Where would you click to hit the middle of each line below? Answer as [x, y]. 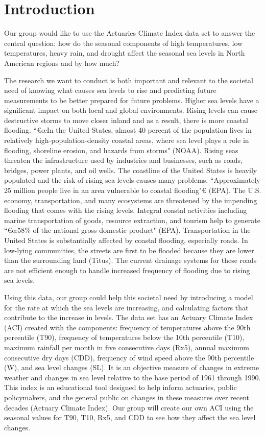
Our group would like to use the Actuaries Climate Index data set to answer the [130, 33]
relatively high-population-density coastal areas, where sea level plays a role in [127, 140]
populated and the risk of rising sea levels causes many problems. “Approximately [132, 180]
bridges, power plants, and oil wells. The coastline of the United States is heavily [131, 170]
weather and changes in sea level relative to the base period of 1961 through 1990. [132, 377]
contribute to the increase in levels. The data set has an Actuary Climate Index [129, 317]
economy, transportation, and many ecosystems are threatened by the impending [131, 200]
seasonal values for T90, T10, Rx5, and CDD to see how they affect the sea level [130, 417]
